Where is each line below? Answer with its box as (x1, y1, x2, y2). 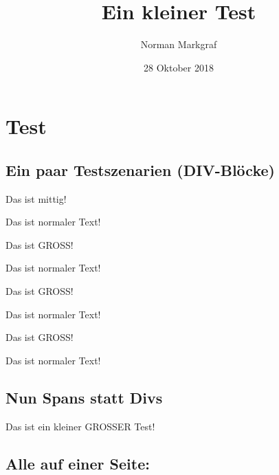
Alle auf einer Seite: (5, 452, 150, 474)
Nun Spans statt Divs (5, 386, 163, 408)
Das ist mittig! (5, 191, 67, 206)
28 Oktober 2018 (144, 60, 214, 74)
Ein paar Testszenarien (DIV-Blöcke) (5, 159, 275, 180)
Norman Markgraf (140, 37, 217, 52)
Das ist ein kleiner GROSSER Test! (5, 419, 155, 433)
